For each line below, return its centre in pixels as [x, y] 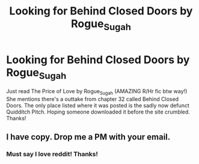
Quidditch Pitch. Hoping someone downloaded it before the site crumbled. [98, 112]
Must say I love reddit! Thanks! [52, 154]
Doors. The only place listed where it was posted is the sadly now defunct [98, 105]
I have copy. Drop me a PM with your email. [88, 137]
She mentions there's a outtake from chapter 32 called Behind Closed [93, 99]
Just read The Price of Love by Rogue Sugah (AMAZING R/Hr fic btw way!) [97, 92]
